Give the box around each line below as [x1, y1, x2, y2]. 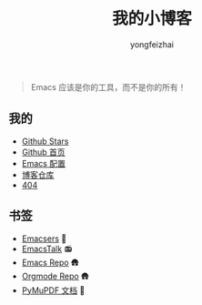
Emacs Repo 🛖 [21, 257, 79, 268]
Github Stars [21, 136, 69, 147]
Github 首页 [21, 147, 66, 158]
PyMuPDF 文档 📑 [21, 284, 86, 296]
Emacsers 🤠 [21, 233, 67, 244]
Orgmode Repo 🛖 [21, 270, 90, 281]
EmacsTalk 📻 [21, 243, 73, 254]
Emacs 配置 [21, 158, 66, 168]
